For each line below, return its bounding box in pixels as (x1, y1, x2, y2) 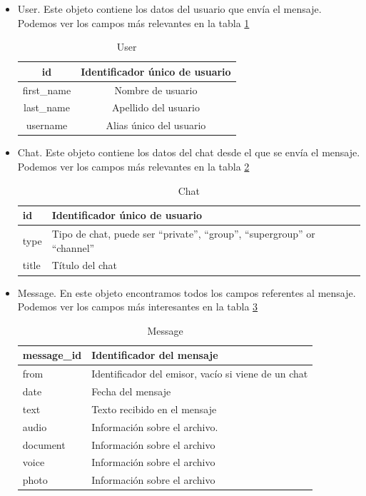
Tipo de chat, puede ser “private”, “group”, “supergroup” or (51, 226, 315, 241)
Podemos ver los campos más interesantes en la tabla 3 (17, 299, 258, 314)
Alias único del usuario (106, 118, 206, 133)
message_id (22, 348, 82, 363)
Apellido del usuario (111, 100, 200, 115)
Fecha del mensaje (91, 384, 171, 399)
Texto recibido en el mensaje (91, 401, 217, 416)
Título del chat (51, 258, 118, 273)
